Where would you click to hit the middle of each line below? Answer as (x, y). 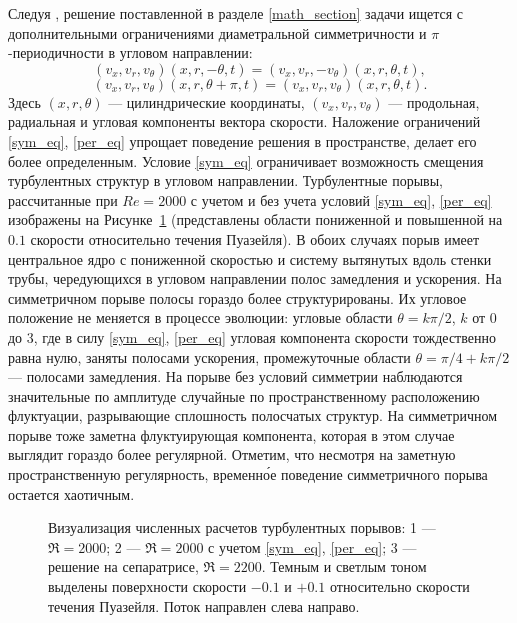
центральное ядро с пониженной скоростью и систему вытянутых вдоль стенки (250, 258)
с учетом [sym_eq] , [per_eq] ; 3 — (312, 546)
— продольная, (434, 101)
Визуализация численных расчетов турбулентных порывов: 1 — (242, 527)
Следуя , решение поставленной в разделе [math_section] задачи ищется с (236, 13)
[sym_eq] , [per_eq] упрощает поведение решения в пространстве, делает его (242, 140)
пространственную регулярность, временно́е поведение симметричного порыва (248, 474)
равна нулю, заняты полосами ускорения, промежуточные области (209, 356)
